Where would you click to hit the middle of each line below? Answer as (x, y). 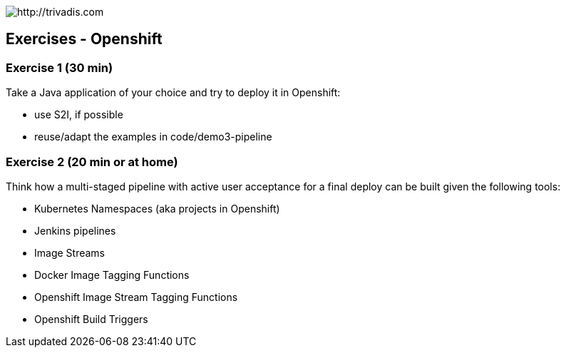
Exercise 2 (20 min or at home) (92, 162)
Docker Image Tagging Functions (112, 275)
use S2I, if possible (79, 115)
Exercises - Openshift (84, 39)
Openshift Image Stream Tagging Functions (136, 297)
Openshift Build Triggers (91, 319)
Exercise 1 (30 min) (60, 67)
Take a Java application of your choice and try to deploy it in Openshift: (173, 93)
